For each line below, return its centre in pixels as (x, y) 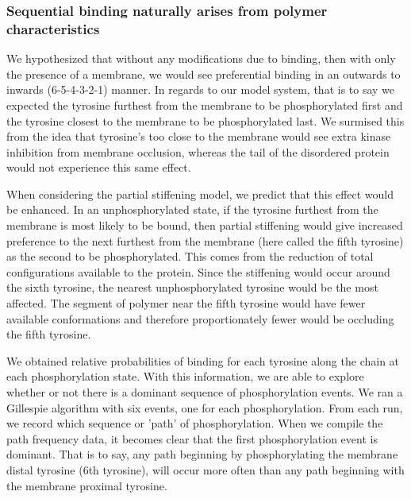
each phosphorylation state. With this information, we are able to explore (185, 376)
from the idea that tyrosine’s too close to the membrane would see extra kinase (199, 136)
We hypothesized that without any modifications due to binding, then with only (201, 58)
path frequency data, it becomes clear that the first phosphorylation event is (192, 438)
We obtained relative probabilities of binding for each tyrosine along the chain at (203, 360)
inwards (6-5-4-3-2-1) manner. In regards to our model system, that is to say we (201, 89)
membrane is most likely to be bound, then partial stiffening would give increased (205, 225)
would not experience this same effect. (99, 167)
